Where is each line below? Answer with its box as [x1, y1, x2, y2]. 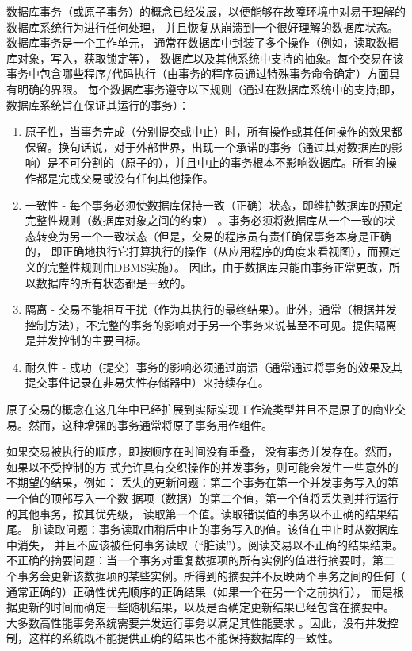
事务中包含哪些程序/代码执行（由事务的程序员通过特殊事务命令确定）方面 [6, 65, 389, 82]
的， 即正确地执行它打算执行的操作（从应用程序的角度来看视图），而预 [25, 243, 390, 260]
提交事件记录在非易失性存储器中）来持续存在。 [25, 374, 269, 391]
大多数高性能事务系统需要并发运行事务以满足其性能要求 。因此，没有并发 [6, 614, 387, 630]
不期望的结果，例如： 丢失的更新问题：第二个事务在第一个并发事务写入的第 [6, 474, 399, 491]
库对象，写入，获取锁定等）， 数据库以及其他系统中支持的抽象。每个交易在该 [6, 49, 404, 66]
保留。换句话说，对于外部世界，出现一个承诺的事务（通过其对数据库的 [25, 138, 391, 155]
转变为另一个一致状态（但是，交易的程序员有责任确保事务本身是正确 [36, 227, 391, 244]
